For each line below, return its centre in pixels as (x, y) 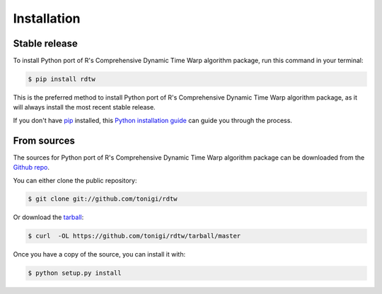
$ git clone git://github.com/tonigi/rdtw (103, 199)
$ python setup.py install (75, 273)
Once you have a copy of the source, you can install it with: (99, 254)
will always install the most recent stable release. (84, 107)
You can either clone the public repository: (75, 180)
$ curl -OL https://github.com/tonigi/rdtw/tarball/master (134, 236)
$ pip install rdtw (62, 79)
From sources (44, 140)
